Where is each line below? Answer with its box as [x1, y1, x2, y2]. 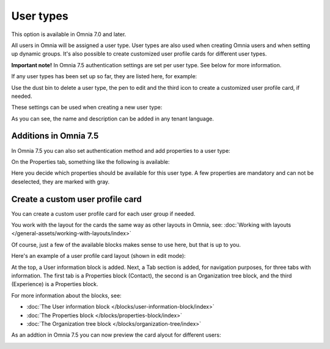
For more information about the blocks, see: [11, 292, 122, 299]
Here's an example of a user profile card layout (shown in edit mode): [11, 252, 186, 260]
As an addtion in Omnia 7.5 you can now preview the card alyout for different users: [11, 331, 221, 339]
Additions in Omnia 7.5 [11, 131, 99, 141]
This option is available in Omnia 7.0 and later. [11, 31, 127, 38]
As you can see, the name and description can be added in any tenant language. [11, 115, 214, 122]
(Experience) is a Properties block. [11, 281, 98, 288]
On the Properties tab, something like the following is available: [11, 158, 170, 165]
